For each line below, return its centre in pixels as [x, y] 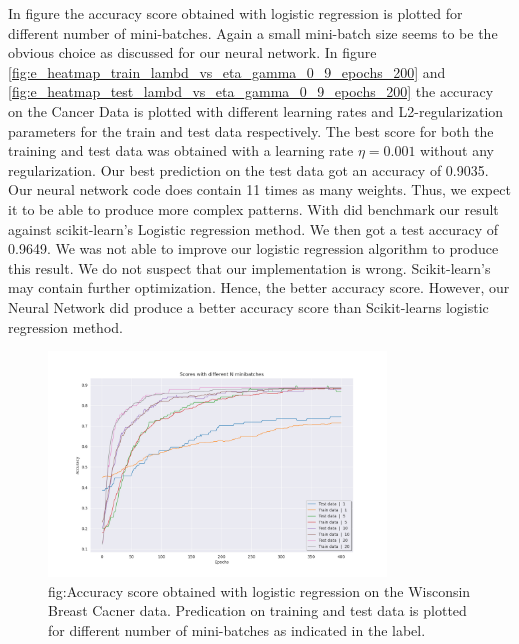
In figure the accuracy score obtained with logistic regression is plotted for [235, 13]
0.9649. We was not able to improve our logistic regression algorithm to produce [253, 248]
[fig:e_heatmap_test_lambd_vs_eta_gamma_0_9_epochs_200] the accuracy [251, 91]
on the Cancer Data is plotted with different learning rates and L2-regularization [256, 110]
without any [457, 150]
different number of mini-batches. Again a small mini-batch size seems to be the [253, 32]
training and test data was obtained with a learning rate [181, 150]
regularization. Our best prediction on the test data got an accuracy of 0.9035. [248, 169]
